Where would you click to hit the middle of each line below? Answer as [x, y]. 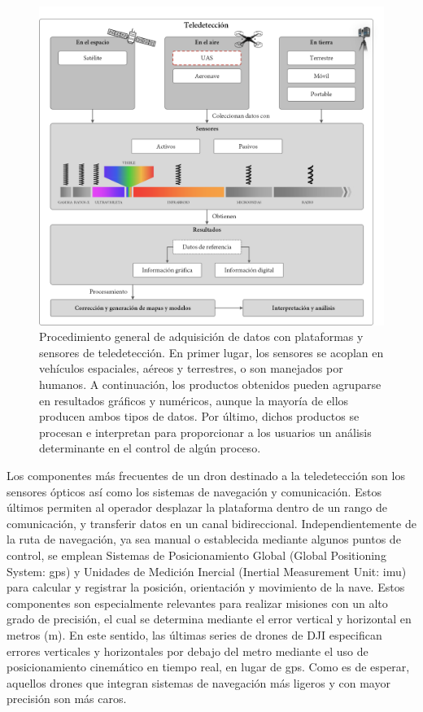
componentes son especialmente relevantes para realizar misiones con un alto [197, 603]
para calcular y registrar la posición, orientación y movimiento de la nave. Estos [206, 587]
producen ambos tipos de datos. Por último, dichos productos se [199, 416]
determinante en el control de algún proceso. [150, 448]
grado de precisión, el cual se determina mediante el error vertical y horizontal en [209, 619]
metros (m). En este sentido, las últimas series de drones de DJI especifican [194, 634]
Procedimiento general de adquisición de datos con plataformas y [201, 336]
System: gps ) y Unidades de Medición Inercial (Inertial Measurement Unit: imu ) [207, 571]
